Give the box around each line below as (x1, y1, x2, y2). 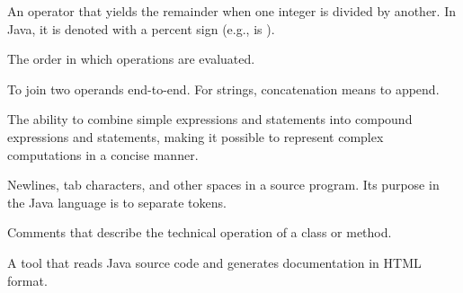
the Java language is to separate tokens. (7, 192, 227, 211)
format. (7, 271, 48, 289)
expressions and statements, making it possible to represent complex (7, 127, 384, 146)
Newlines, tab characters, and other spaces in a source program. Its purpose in (7, 175, 440, 194)
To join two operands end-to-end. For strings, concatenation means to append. (7, 79, 440, 98)
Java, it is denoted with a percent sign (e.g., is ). (7, 19, 275, 38)
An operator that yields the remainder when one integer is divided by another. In (7, 2, 456, 20)
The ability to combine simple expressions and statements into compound (7, 110, 413, 129)
